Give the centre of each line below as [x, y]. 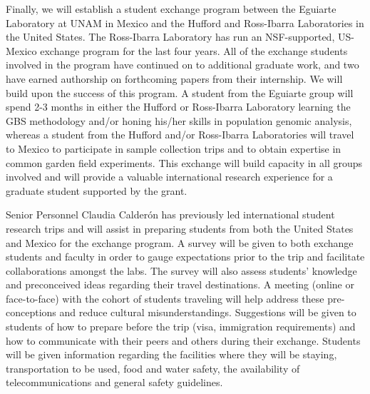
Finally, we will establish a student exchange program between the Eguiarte [171, 9]
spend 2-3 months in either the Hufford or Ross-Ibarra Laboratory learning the [178, 107]
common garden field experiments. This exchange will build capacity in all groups [184, 162]
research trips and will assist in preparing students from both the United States [180, 228]
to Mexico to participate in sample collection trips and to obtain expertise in [174, 148]
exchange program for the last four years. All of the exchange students [194, 50]
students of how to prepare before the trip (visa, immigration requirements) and [181, 327]
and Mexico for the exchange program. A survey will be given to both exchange [180, 242]
